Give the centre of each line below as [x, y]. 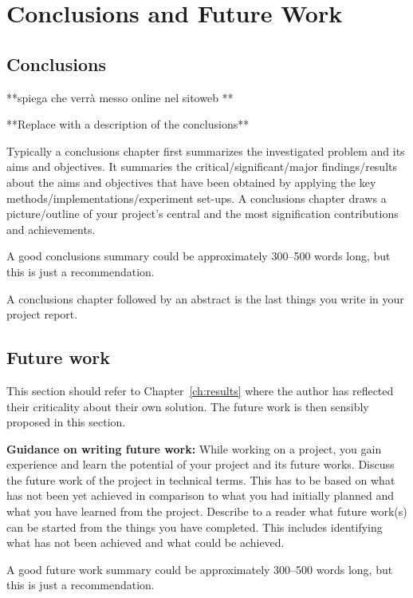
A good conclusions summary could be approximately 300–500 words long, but [199, 256]
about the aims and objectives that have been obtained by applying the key [191, 182]
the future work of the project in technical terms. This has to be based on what [201, 479]
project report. [42, 314]
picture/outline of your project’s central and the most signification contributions [203, 214]
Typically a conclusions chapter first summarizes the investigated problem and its [206, 150]
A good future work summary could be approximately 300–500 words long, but [200, 569]
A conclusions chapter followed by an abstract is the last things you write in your [205, 298]
